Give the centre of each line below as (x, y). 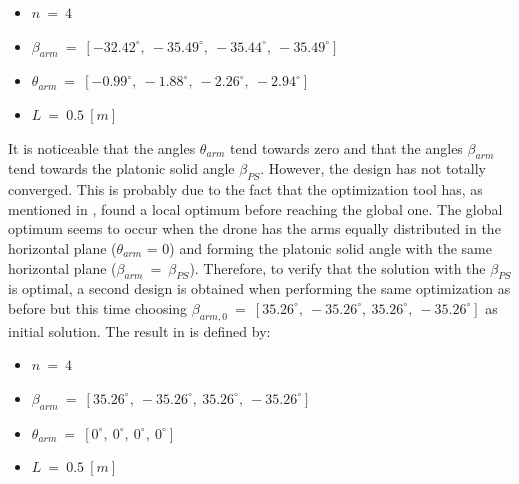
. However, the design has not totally (373, 168)
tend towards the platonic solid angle (121, 168)
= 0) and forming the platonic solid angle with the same (319, 247)
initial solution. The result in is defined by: (139, 330)
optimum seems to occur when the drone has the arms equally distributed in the (254, 228)
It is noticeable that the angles (102, 147)
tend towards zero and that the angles (346, 147)
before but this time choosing (98, 307)
